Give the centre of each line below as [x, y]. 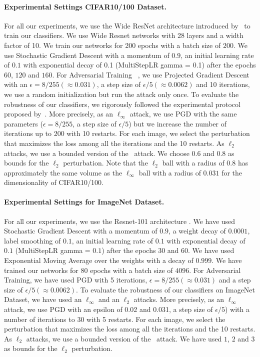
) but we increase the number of [178, 123]
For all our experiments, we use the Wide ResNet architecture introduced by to [127, 25]
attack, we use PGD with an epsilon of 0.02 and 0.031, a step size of [108, 309]
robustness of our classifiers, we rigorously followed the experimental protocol [122, 104]
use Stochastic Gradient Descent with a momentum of [87, 55]
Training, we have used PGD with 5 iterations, [76, 280]
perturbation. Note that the [105, 163]
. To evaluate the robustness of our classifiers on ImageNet [166, 289]
